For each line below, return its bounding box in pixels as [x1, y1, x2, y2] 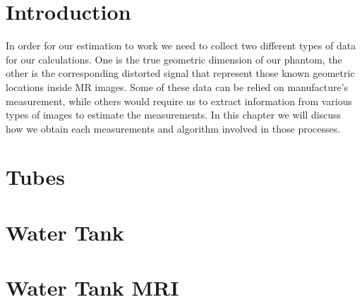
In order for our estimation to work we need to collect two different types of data [6, 38, 356, 53]
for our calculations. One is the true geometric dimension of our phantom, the [6, 52, 342, 66]
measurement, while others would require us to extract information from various [6, 93, 353, 108]
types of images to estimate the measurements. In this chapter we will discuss [6, 107, 342, 122]
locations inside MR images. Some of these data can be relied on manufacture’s [6, 79, 349, 94]
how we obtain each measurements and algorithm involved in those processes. [6, 121, 341, 135]
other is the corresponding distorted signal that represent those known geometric [6, 66, 355, 80]
